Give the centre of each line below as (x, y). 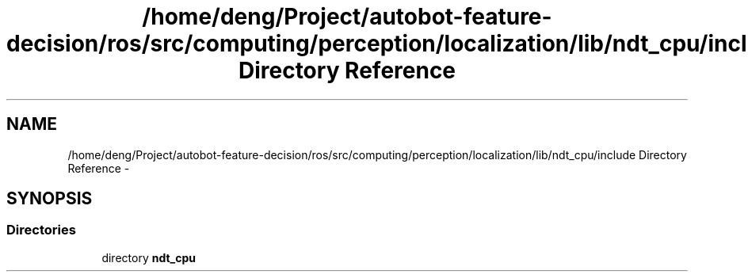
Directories (41, 230)
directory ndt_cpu (149, 257)
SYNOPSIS (50, 199)
